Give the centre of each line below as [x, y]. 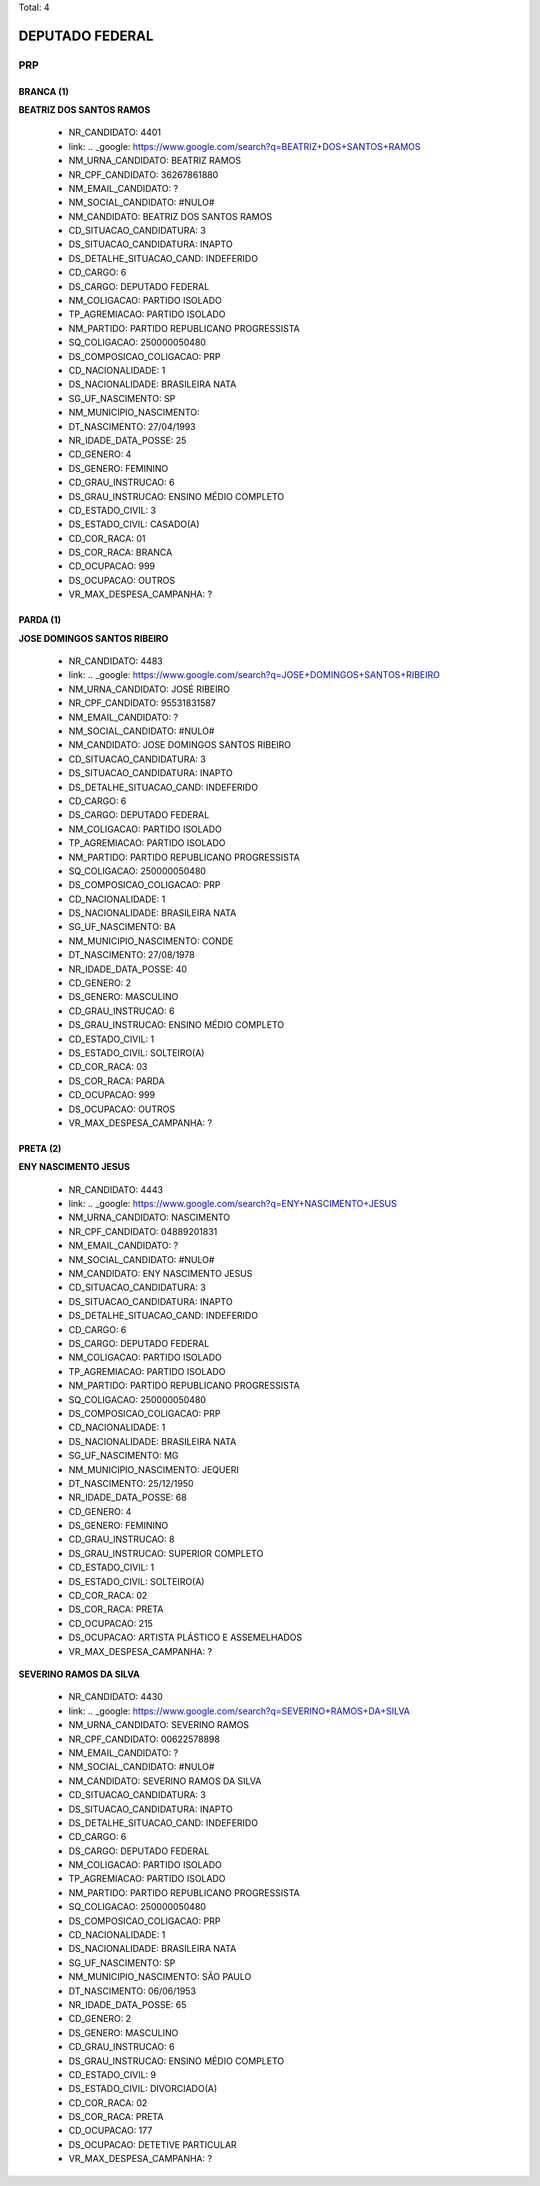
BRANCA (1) [43, 91]
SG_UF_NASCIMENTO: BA [122, 927]
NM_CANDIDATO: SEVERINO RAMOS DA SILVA [165, 1781]
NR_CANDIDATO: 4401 [115, 132]
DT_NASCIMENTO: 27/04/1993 [132, 426]
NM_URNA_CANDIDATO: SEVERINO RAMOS [159, 1725]
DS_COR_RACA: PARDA [116, 1081]
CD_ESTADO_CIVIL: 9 [112, 2074]
